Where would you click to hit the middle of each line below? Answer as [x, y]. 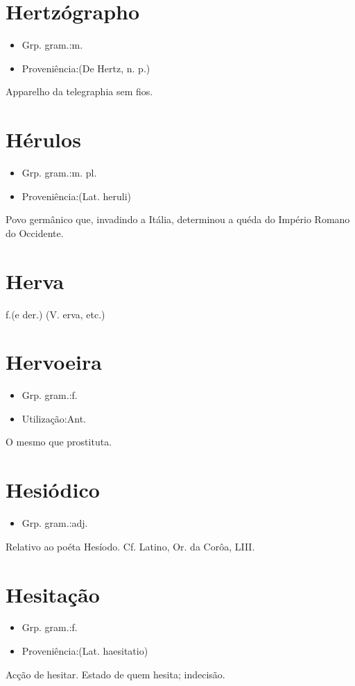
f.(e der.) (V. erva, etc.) [55, 314]
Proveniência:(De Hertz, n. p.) [86, 68]
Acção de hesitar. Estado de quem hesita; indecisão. [115, 674]
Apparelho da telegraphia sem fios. [79, 91]
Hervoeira [54, 362]
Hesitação [53, 594]
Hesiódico [53, 490]
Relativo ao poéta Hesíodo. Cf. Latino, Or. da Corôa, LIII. [130, 546]
